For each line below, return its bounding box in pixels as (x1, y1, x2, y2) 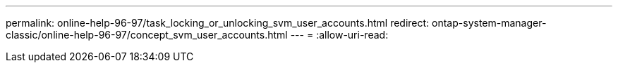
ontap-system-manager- (432, 17, 547, 29)
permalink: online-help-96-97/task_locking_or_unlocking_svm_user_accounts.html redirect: (6, 17, 430, 29)
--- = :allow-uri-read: (290, 29, 389, 41)
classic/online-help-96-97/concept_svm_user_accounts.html (6, 29, 288, 41)
